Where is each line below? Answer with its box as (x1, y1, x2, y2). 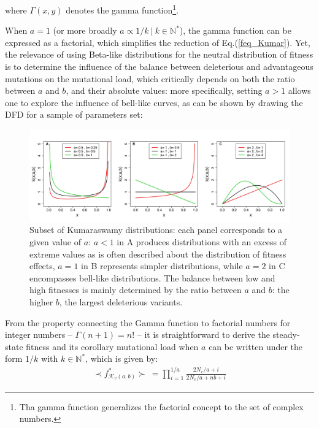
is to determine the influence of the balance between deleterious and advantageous (5, 60, 313, 73)
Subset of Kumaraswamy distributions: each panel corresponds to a (29, 223, 283, 236)
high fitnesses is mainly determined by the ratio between (29, 283, 242, 296)
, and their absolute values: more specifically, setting (66, 84, 263, 97)
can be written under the (209, 340, 303, 353)
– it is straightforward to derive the (137, 328, 270, 341)
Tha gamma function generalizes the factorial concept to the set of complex (19, 400, 304, 413)
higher (29, 296, 53, 308)
